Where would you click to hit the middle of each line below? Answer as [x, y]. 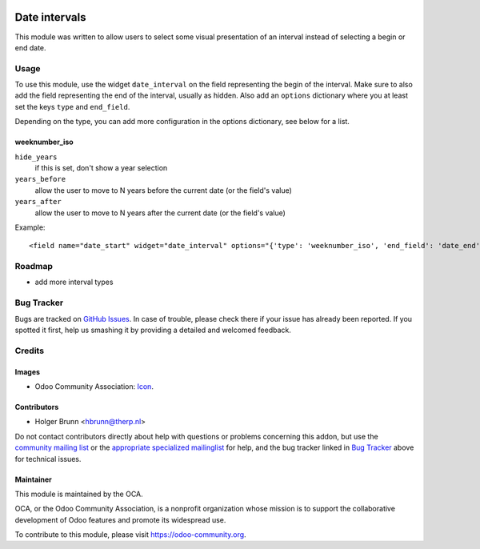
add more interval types [74, 282]
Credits [29, 351]
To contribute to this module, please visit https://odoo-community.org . [131, 535]
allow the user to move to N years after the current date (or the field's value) [160, 213]
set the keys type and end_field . [72, 106]
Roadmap [34, 266]
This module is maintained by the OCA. [79, 494]
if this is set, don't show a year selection [101, 168]
